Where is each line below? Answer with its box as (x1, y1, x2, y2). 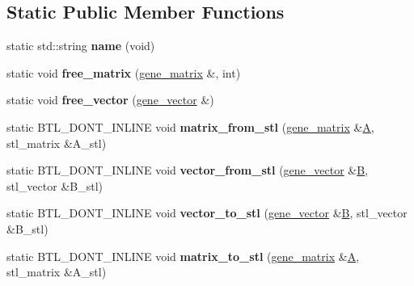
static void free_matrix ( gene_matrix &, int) (6, 64, 241, 81)
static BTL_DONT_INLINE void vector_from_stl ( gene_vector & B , (6, 162, 369, 179)
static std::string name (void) (6, 37, 155, 54)
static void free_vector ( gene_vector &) (6, 91, 214, 108)
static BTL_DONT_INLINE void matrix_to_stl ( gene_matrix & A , (6, 247, 360, 264)
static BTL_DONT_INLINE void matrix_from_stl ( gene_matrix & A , (6, 118, 374, 135)
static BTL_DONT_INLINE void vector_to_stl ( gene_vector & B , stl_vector (6, 204, 408, 221)
